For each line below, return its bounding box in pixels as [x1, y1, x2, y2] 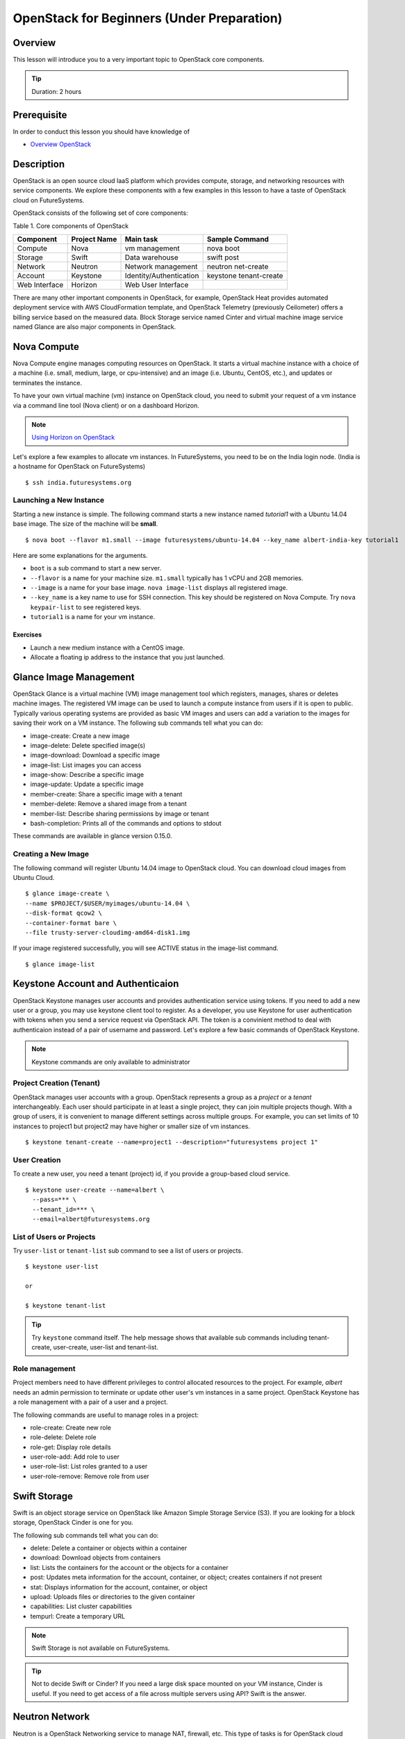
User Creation [13, 1155, 61, 1164]
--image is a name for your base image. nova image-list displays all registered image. [30, 584, 288, 592]
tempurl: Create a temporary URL [30, 1612, 125, 1620]
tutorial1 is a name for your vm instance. [30, 613, 156, 621]
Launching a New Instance [13, 495, 104, 505]
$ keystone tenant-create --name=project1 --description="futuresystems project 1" [25, 1138, 319, 1146]
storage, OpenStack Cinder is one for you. [13, 1518, 133, 1527]
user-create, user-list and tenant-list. [53, 1343, 159, 1352]
